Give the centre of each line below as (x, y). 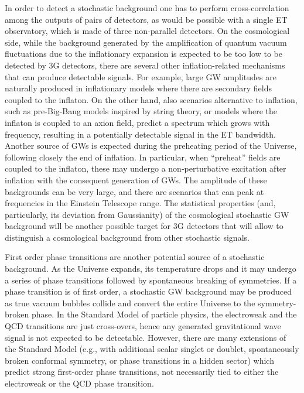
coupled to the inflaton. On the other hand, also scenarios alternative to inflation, (151, 99)
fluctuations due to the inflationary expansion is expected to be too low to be (144, 54)
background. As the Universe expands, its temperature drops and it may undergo (151, 269)
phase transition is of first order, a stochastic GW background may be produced (148, 291)
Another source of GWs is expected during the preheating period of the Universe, (151, 146)
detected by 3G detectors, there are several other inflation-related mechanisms (145, 65)
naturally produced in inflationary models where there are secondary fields (138, 88)
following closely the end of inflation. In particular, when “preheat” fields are (143, 157)
